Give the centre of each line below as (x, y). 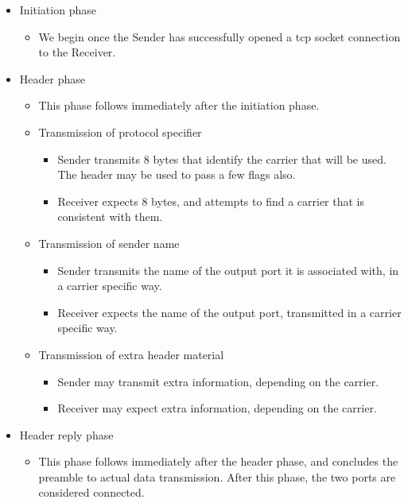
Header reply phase (66, 434)
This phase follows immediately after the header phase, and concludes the (218, 461)
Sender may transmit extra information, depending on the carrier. (218, 381)
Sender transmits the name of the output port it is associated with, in (228, 270)
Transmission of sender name (109, 243)
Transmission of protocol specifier (120, 132)
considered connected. (91, 492)
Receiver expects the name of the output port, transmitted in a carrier (229, 312)
